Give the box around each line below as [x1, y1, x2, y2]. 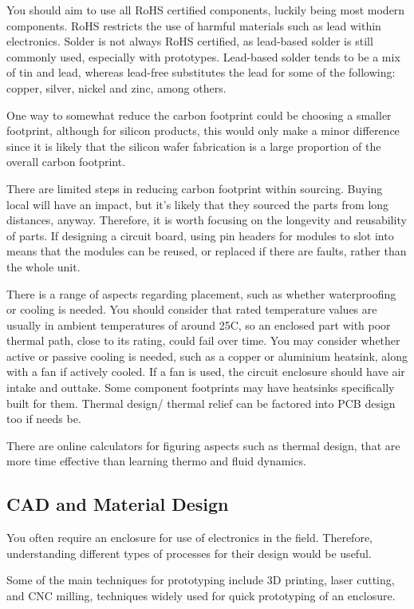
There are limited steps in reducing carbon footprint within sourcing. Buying [6, 180, 383, 196]
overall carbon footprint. [6, 153, 126, 170]
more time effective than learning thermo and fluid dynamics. [6, 453, 306, 469]
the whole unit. [6, 258, 81, 275]
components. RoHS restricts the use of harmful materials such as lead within [6, 17, 381, 34]
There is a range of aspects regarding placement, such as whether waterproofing [6, 285, 396, 302]
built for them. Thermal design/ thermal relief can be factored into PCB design [6, 394, 396, 411]
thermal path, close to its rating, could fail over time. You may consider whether [6, 332, 400, 349]
